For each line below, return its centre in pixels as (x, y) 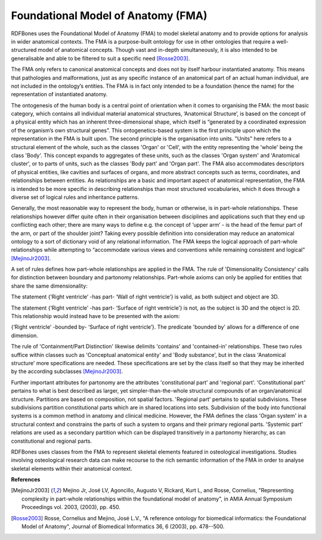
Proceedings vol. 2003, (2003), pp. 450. (71, 507)
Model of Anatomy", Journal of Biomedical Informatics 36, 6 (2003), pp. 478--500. (123, 527)
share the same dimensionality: (49, 286)
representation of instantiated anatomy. (59, 94)
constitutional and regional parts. (52, 441)
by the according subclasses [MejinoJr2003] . (67, 371)
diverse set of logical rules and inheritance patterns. (75, 197)
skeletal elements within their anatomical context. (72, 468)
